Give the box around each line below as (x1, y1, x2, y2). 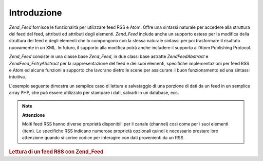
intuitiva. (9, 74, 26, 80)
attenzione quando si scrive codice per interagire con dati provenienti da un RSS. (22, 135, 185, 141)
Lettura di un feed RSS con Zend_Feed (9, 148, 104, 155)
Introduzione (9, 7, 62, 18)
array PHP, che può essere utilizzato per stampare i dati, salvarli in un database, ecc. (9, 90, 180, 96)
